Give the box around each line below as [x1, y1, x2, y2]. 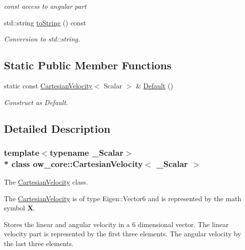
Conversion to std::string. [4, 34, 81, 44]
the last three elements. [4, 238, 74, 249]
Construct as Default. [4, 97, 68, 107]
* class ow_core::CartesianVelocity [4, 157, 143, 169]
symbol [4, 203, 25, 213]
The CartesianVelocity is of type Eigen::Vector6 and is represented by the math [4, 193, 242, 203]
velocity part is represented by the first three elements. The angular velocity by [4, 229, 241, 239]
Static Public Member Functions [4, 58, 172, 73]
